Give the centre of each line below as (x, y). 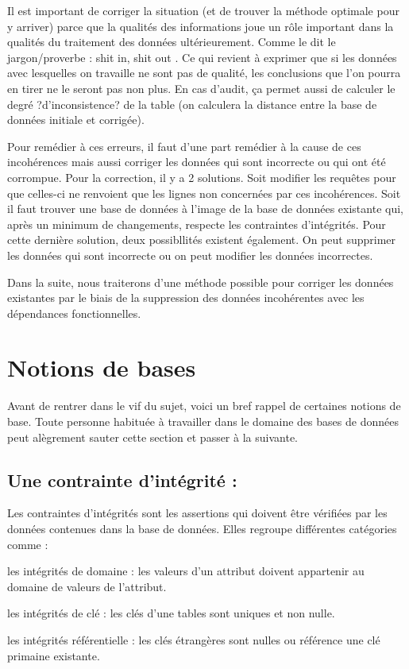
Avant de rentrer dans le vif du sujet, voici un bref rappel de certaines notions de (204, 406)
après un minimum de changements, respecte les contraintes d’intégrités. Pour (197, 224)
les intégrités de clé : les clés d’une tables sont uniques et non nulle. (171, 613)
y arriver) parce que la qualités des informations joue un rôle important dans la (201, 26)
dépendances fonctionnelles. (74, 313)
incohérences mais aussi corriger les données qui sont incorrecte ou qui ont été (197, 162)
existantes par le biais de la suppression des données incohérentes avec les (186, 298)
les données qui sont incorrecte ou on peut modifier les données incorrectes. (190, 255)
